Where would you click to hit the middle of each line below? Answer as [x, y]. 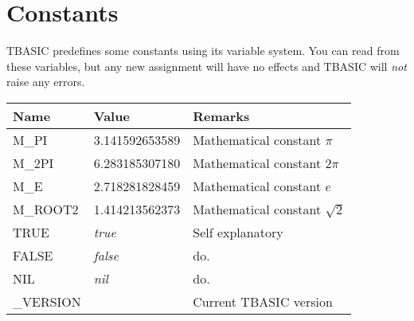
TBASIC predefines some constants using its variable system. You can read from [203, 51]
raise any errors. [46, 82]
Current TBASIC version [263, 301]
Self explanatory [238, 232]
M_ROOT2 [46, 209]
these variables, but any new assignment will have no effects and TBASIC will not [207, 66]
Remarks [221, 115]
